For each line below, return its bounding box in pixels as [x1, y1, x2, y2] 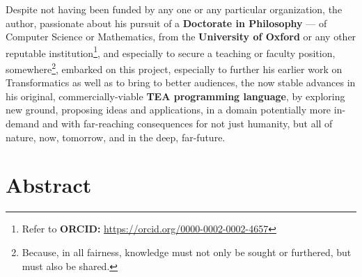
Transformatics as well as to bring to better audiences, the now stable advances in [6, 75, 356, 90]
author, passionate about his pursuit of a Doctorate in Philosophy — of [6, 15, 327, 30]
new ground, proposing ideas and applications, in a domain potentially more [6, 102, 331, 117]
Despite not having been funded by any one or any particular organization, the [6, 2, 343, 16]
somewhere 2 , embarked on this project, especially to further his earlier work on [6, 60, 343, 76]
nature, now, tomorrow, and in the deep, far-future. [6, 129, 226, 144]
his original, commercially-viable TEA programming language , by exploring [6, 88, 345, 103]
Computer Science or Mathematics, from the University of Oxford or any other [6, 29, 356, 44]
